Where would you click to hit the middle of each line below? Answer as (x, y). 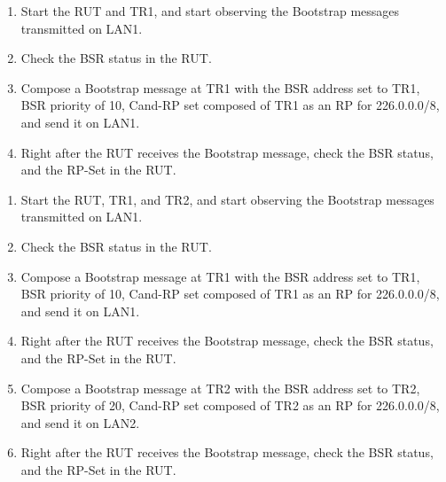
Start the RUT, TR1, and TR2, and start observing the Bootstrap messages (227, 199)
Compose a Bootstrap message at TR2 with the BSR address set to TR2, (220, 388)
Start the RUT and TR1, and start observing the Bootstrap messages (210, 11)
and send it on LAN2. (80, 422)
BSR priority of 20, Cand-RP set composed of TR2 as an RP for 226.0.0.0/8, (230, 405)
